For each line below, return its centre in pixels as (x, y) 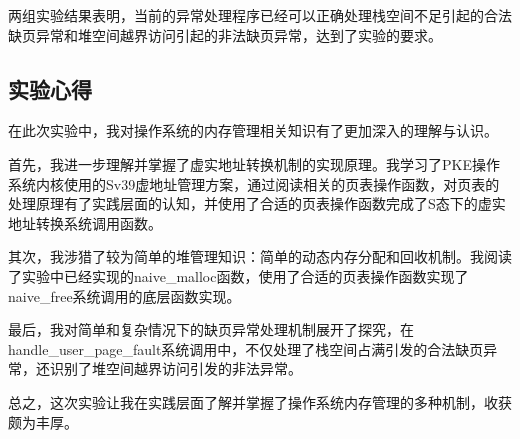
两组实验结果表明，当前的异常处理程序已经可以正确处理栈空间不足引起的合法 (260, 15)
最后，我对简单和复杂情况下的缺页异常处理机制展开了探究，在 (211, 329)
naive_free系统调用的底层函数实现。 (124, 295)
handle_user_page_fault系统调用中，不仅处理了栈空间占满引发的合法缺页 (246, 348)
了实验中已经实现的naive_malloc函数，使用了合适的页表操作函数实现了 (238, 275)
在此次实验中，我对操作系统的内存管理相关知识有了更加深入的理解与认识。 (253, 130)
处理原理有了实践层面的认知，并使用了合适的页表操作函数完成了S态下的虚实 (257, 203)
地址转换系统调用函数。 (85, 222)
